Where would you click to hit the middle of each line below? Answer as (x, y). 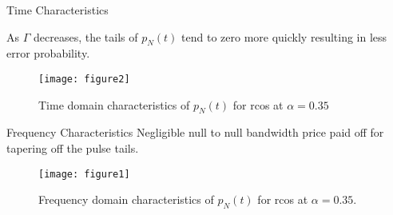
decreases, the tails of (85, 36)
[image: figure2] (84, 79)
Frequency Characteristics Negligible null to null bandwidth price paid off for (195, 132)
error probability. (48, 53)
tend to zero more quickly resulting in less (284, 36)
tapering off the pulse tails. (73, 148)
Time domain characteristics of (114, 104)
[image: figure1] (84, 174)
